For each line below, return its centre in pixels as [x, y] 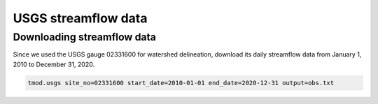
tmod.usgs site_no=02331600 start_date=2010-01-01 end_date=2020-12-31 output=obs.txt [181, 83]
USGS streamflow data [80, 18]
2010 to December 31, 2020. [54, 64]
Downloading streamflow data [85, 37]
